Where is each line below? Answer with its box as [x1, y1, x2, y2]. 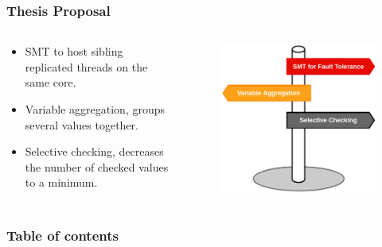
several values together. [25, 116, 138, 133]
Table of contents [6, 225, 119, 245]
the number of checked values [25, 158, 169, 175]
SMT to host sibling [25, 43, 123, 60]
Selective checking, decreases [25, 143, 164, 160]
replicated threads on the [25, 58, 148, 75]
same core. [25, 74, 76, 91]
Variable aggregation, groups [25, 101, 166, 117]
